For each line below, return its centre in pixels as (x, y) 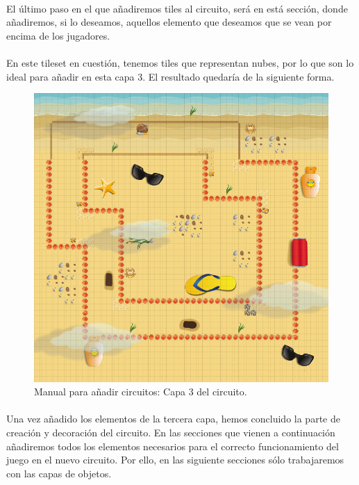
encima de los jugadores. (58, 35)
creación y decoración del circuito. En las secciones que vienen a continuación (171, 433)
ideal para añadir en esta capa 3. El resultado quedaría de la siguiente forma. (170, 76)
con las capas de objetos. (59, 473)
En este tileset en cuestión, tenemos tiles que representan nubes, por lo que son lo (180, 62)
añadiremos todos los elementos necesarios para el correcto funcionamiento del (173, 446)
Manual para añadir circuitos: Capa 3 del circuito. (141, 392)
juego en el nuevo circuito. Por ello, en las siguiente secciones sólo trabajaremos (175, 460)
